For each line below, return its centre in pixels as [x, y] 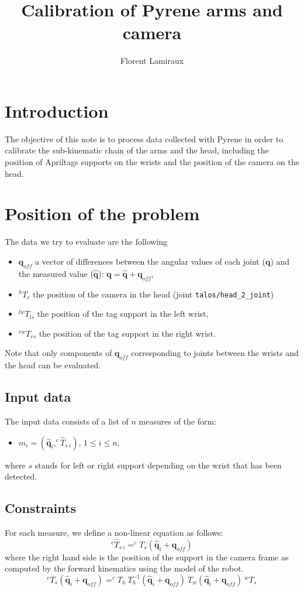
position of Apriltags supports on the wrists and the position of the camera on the [152, 162]
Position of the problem [102, 213]
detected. [21, 476]
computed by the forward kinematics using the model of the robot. [124, 568]
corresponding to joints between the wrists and [215, 353]
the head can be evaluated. [53, 365]
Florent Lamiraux [152, 61]
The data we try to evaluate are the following [86, 242]
